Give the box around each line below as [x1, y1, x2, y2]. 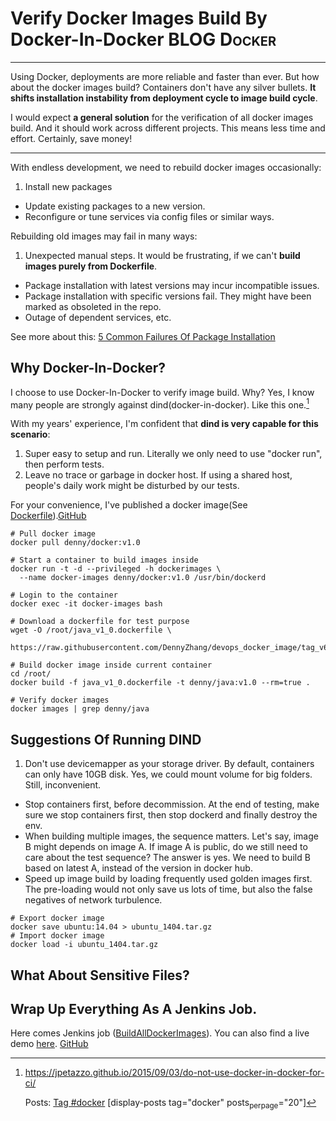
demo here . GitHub [10, 1038, 89, 1050]
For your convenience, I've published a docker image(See [10, 499, 248, 511]
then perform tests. [24, 458, 105, 471]
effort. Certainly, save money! [10, 132, 133, 144]
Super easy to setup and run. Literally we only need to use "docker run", [24, 448, 323, 460]
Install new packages [24, 180, 113, 192]
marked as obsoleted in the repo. [24, 300, 162, 312]
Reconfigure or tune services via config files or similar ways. [24, 210, 275, 222]
